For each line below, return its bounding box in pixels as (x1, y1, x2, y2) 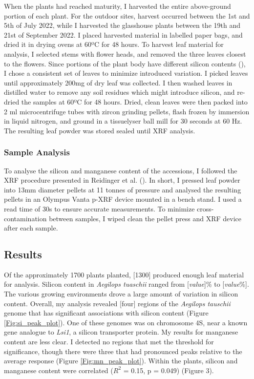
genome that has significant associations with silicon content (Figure (4, 308, 209, 318)
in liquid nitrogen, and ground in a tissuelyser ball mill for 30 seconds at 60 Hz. (4, 116, 242, 126)
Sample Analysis (4, 146, 70, 158)
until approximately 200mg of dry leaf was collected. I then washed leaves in (4, 77, 233, 87)
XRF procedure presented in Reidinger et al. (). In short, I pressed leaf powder (4, 175, 240, 185)
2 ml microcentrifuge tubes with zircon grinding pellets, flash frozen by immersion (4, 106, 250, 116)
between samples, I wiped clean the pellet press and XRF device (49, 213, 242, 223)
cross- (197, 203, 214, 213)
